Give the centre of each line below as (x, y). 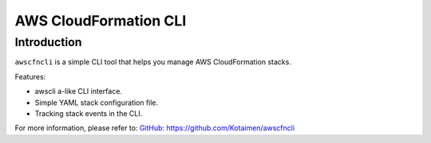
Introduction (48, 42)
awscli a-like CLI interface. (79, 91)
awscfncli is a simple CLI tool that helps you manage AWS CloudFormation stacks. (153, 62)
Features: (30, 76)
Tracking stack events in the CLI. (89, 113)
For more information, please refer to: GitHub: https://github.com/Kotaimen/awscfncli (155, 128)
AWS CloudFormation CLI (101, 21)
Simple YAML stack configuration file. (97, 102)
